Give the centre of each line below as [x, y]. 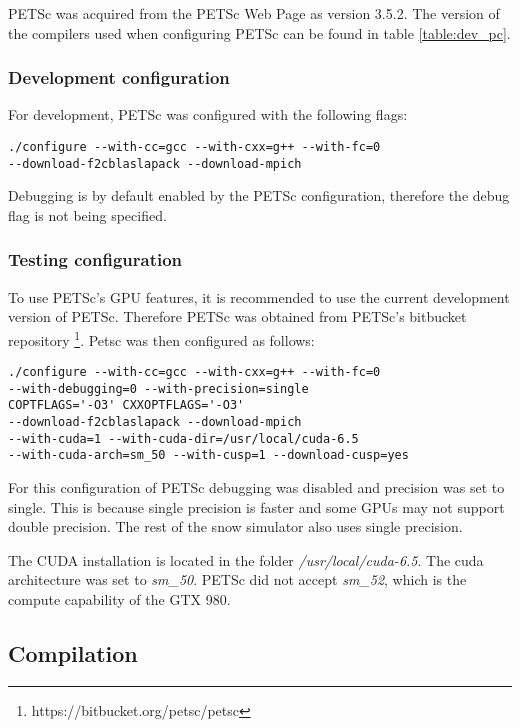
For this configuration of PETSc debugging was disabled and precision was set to [256, 487]
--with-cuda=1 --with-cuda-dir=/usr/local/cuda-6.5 [183, 438]
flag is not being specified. [87, 214]
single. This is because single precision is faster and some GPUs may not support [256, 506]
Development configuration [119, 77]
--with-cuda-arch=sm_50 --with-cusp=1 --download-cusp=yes [208, 455]
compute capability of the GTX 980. [119, 599]
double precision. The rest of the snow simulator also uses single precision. [235, 526]
